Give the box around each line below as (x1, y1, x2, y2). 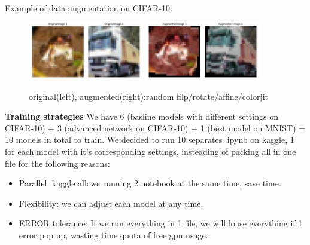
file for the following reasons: (5, 157, 110, 169)
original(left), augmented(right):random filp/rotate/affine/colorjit (29, 90, 269, 102)
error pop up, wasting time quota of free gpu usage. (19, 228, 208, 241)
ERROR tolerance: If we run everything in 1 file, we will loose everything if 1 (19, 217, 303, 229)
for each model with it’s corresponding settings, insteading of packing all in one (5, 145, 296, 157)
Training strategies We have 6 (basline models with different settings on (5, 110, 278, 122)
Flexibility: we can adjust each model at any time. (19, 197, 203, 209)
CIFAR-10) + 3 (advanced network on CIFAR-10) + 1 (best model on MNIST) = (5, 121, 306, 134)
